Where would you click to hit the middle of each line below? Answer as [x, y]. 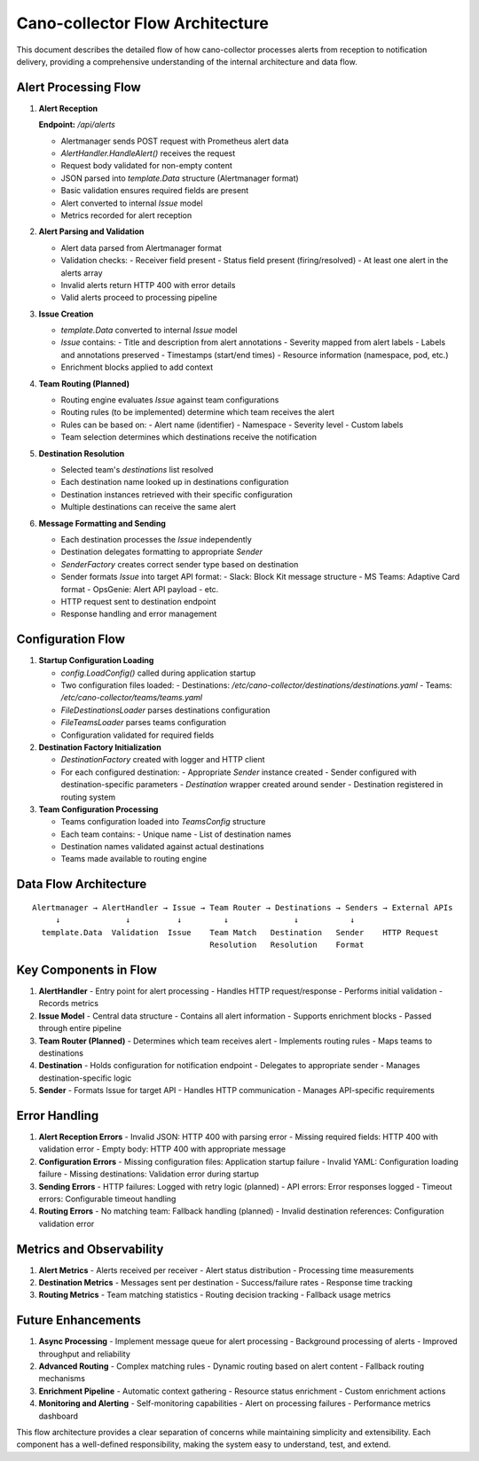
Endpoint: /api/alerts [77, 125]
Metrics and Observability [90, 1249]
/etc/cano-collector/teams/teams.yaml [132, 698]
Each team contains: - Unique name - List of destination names [176, 834]
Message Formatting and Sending [102, 523]
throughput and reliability [84, 1354]
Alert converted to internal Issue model [132, 203]
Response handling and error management [139, 614]
